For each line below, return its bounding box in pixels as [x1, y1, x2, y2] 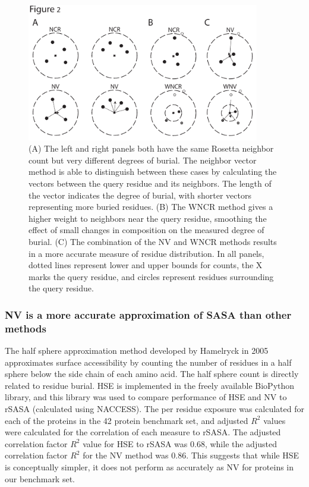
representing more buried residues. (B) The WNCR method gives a [29, 200, 273, 213]
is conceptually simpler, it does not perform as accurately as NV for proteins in [5, 461, 294, 473]
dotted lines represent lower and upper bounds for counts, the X [29, 259, 263, 271]
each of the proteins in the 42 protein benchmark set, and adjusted [5, 414, 248, 426]
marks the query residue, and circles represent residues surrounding [29, 270, 274, 282]
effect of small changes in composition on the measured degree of [29, 224, 264, 236]
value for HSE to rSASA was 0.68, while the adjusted [83, 437, 277, 450]
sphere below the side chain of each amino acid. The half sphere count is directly [5, 367, 299, 380]
